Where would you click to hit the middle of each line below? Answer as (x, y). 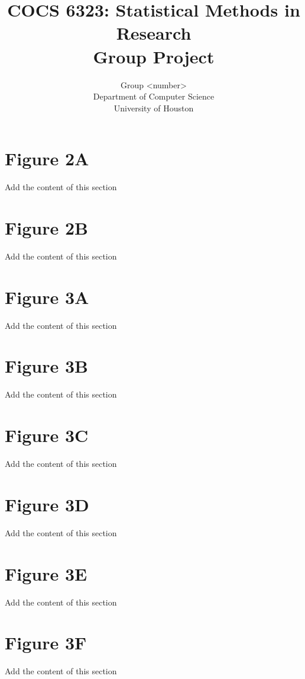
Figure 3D (47, 504)
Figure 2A (47, 158)
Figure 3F (46, 643)
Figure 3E (46, 573)
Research (154, 33)
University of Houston (154, 108)
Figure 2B (46, 228)
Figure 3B (46, 366)
